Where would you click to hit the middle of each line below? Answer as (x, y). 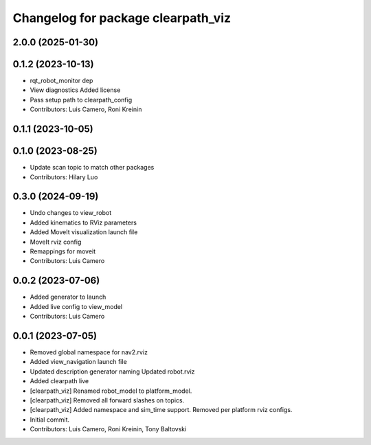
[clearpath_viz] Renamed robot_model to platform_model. (111, 391)
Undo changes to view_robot (71, 213)
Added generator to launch (68, 297)
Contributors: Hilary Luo (64, 177)
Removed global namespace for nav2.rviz (89, 352)
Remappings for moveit (63, 251)
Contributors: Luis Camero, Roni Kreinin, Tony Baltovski (108, 429)
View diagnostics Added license (75, 90)
